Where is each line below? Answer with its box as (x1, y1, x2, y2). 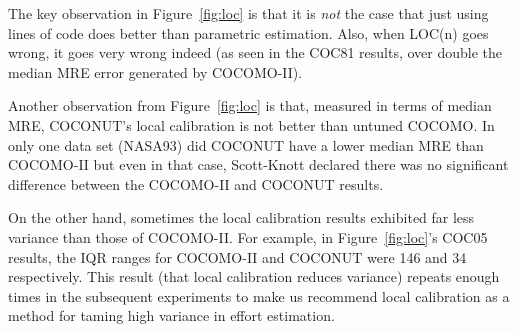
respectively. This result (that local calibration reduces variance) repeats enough (8, 266, 500, 287)
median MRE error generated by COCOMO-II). (8, 61, 303, 82)
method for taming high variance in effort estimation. (8, 305, 335, 326)
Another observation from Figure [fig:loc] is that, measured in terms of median (8, 95, 492, 116)
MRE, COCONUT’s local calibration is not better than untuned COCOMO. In (8, 114, 495, 135)
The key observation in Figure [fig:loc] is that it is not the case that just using (8, 3, 489, 23)
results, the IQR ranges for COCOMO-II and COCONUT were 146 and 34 (8, 246, 467, 267)
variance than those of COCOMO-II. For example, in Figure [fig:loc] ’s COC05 (8, 226, 488, 247)
